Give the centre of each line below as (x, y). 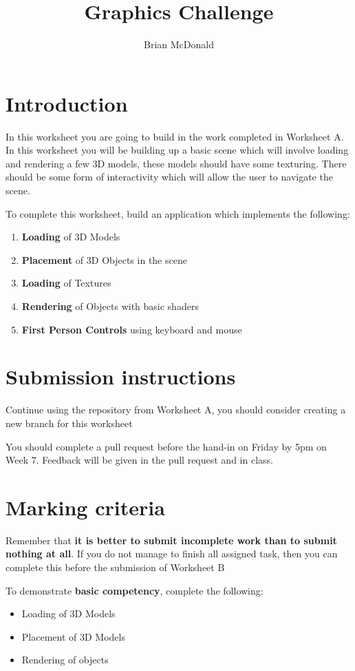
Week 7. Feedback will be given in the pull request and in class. (139, 460)
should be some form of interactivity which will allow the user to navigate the (169, 177)
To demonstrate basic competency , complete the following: (135, 590)
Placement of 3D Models (73, 636)
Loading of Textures (66, 283)
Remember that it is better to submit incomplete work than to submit (171, 540)
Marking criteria (85, 507)
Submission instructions (121, 376)
